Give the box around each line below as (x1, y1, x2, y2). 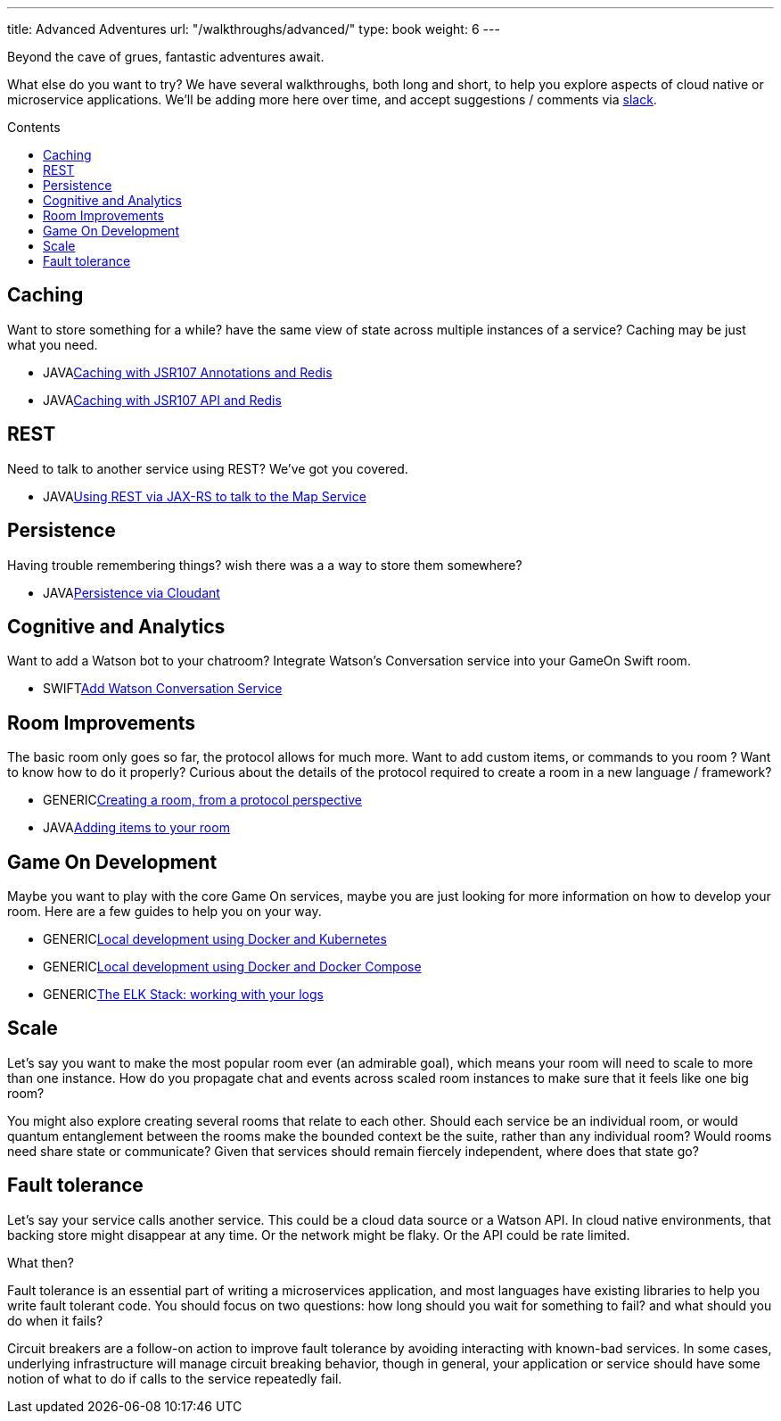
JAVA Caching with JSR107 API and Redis (43, 392, 282, 408)
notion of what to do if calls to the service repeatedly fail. (7, 1370, 342, 1386)
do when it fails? (7, 1312, 103, 1328)
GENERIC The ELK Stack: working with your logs (43, 987, 324, 1003)
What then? (7, 1254, 74, 1270)
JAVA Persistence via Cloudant (43, 584, 220, 600)
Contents (7, 120, 61, 135)
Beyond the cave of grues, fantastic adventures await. (7, 49, 325, 64)
